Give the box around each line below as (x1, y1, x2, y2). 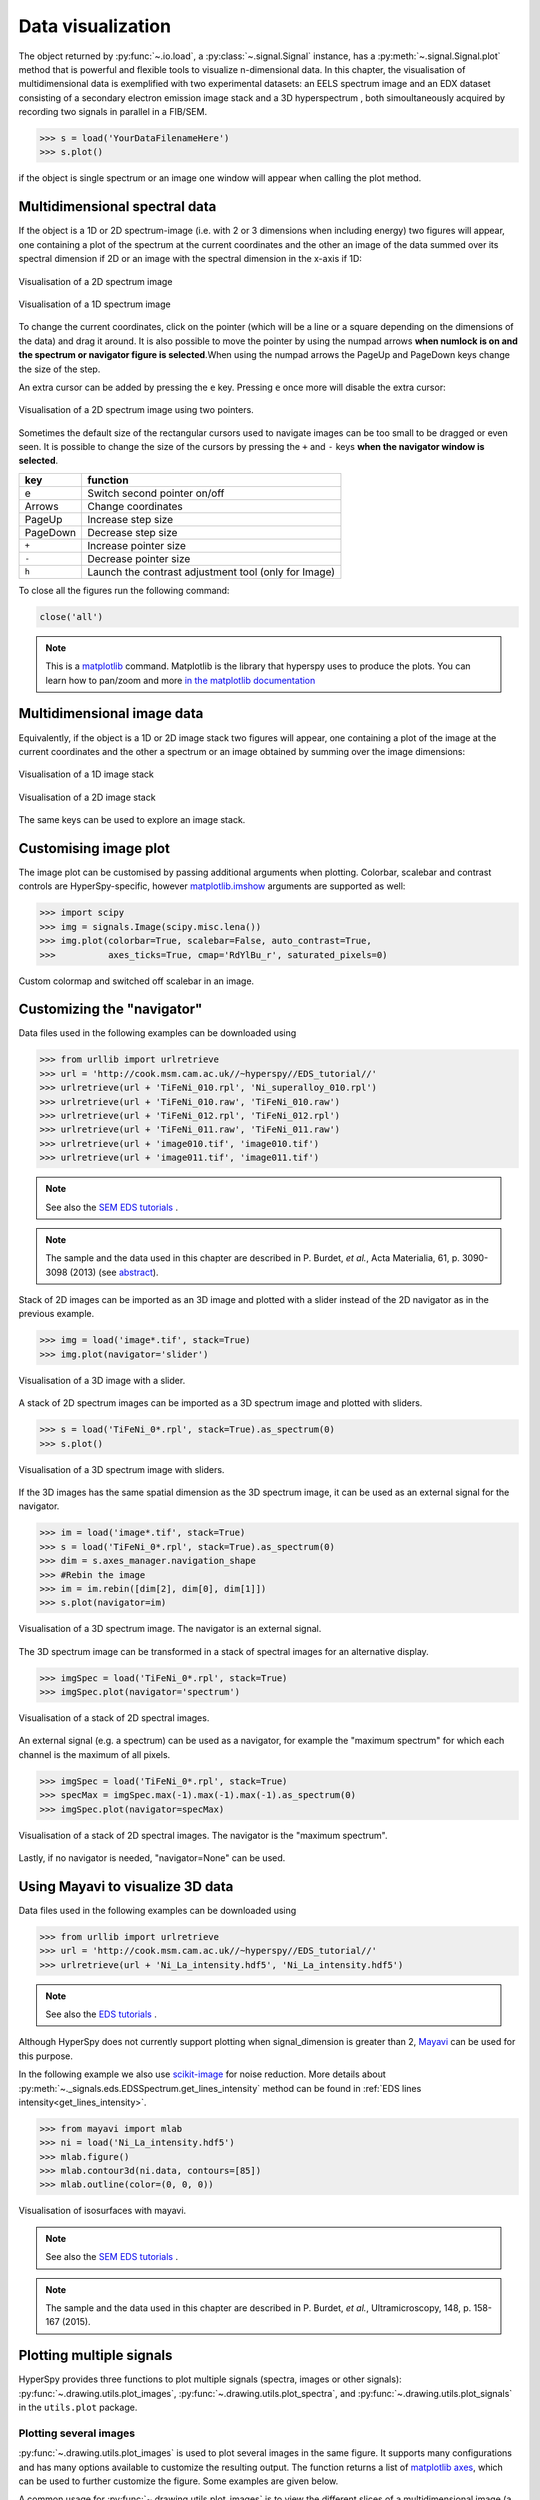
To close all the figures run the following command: (18, 584, 230, 596)
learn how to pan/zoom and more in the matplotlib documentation (45, 674, 316, 686)
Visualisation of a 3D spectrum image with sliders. (18, 1463, 225, 1475)
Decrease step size (86, 525, 178, 539)
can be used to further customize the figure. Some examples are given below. (18, 2475, 339, 2487)
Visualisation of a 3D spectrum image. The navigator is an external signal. (18, 1623, 322, 1635)
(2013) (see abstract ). (69, 1266, 159, 1278)
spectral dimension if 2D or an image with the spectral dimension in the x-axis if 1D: (18, 253, 362, 265)
